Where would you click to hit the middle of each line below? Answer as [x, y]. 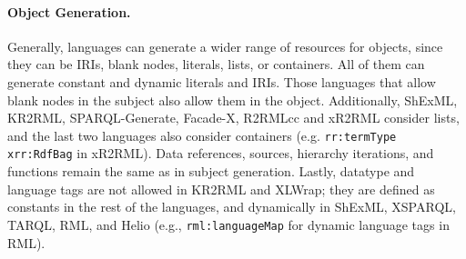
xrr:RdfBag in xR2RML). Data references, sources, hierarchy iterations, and [221, 153]
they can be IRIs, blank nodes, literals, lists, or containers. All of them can [216, 64]
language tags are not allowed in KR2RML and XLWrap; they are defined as [221, 189]
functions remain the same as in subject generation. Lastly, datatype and [211, 171]
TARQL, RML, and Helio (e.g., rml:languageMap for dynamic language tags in [228, 224]
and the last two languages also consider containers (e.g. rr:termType [202, 135]
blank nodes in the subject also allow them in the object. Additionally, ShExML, [233, 100]
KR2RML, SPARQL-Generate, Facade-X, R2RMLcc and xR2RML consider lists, [233, 118]
